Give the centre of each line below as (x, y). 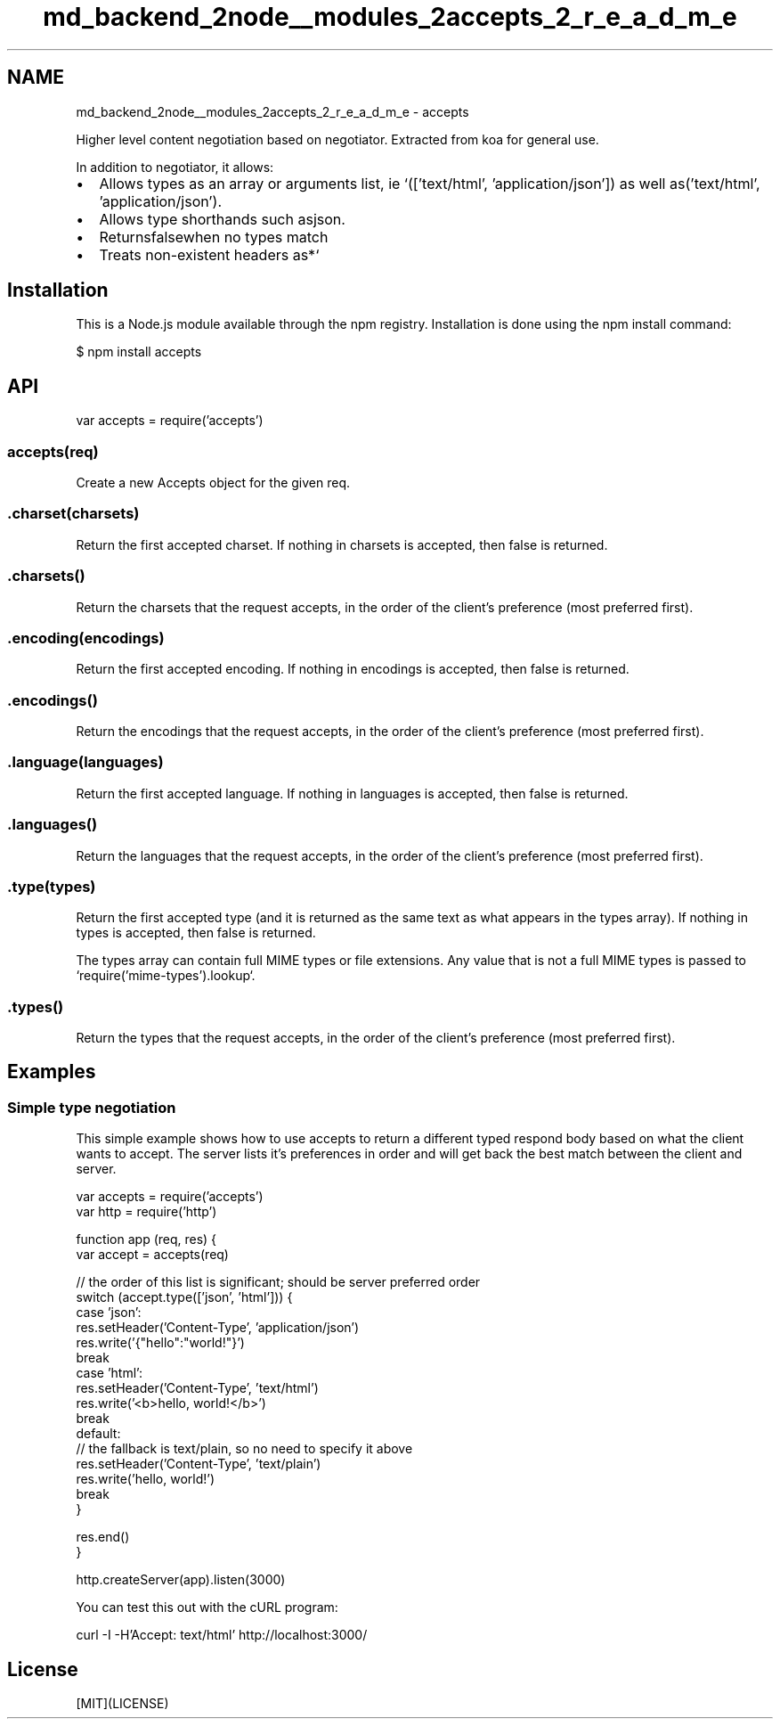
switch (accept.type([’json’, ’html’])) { (184, 1297)
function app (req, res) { (146, 1239)
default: (98, 1434)
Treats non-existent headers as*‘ (209, 254)
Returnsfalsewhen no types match (214, 237)
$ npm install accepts (139, 352)
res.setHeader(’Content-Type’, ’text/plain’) (199, 1464)
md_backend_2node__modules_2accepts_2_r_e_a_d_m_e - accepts (272, 111)
